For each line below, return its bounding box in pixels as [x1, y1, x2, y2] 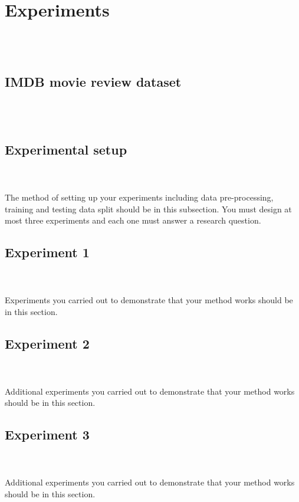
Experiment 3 [5, 425, 90, 444]
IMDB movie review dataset [5, 72, 182, 90]
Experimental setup [5, 140, 127, 159]
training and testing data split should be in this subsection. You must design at [5, 202, 292, 215]
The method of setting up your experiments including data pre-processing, [5, 191, 274, 204]
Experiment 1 [5, 243, 90, 261]
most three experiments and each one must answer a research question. [5, 214, 261, 227]
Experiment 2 [5, 334, 90, 352]
